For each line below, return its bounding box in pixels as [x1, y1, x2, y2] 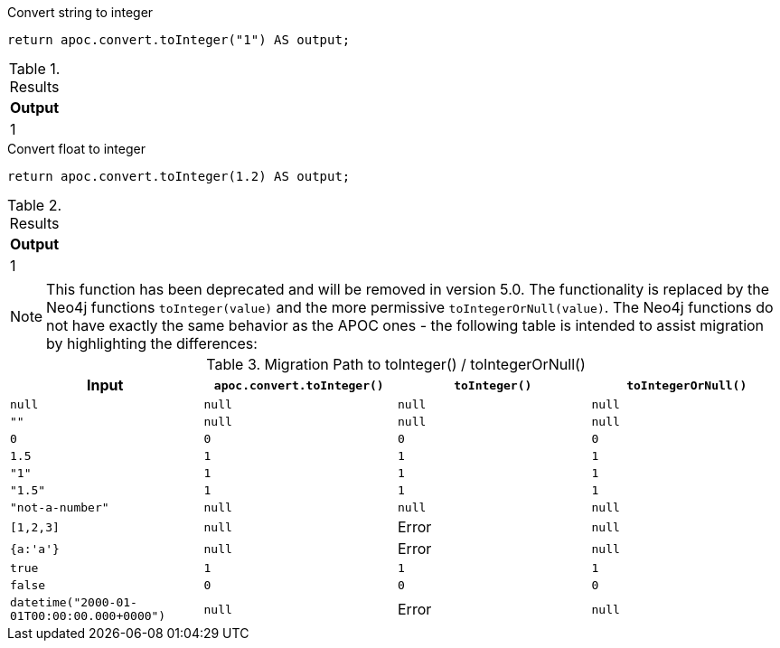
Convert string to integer [7, 5, 154, 20]
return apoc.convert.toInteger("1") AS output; [7, 33, 351, 47]
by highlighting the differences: [46, 334, 258, 352]
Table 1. [8, 60, 61, 78]
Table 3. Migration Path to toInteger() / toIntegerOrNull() [206, 355, 586, 373]
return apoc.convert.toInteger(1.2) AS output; [7, 169, 351, 183]
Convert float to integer [7, 141, 146, 156]
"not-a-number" [10, 501, 109, 514]
